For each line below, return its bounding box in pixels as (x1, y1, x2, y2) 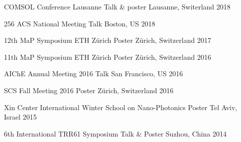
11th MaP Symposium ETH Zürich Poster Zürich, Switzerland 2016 (4, 51, 211, 62)
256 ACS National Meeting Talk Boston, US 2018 (4, 18, 155, 28)
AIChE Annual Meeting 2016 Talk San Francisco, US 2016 (4, 68, 183, 79)
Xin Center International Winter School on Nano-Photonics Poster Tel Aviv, (4, 102, 238, 112)
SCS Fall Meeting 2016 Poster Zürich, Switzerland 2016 (4, 85, 174, 95)
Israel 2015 (4, 112, 37, 122)
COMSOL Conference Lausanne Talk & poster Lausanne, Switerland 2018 (4, 1, 231, 11)
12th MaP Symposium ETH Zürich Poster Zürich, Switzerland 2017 (4, 35, 211, 45)
